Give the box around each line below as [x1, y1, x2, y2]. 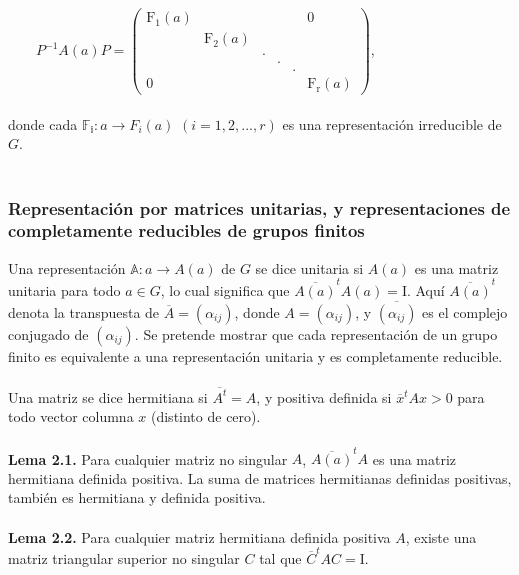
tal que [259, 547, 302, 568]
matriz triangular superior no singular [8, 547, 240, 568]
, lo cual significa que [160, 280, 290, 301]
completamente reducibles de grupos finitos [8, 218, 365, 243]
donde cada [8, 113, 78, 134]
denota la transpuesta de [8, 301, 160, 322]
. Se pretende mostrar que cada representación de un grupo [134, 323, 498, 344]
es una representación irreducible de [282, 113, 502, 134]
